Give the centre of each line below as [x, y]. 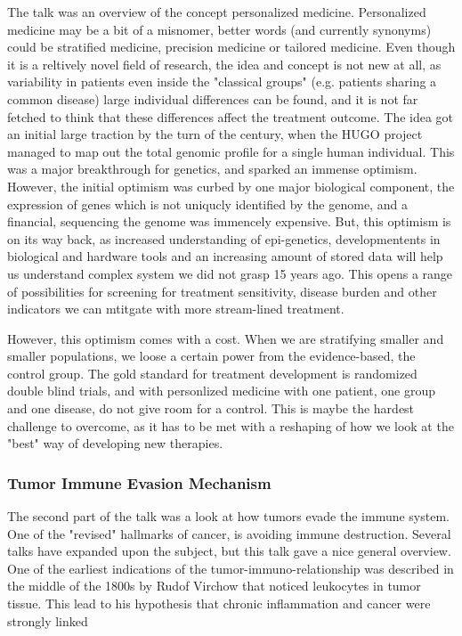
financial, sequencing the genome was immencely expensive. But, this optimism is [229, 221]
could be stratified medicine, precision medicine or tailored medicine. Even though [231, 47]
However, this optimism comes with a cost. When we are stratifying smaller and [226, 338]
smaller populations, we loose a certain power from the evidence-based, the [211, 356]
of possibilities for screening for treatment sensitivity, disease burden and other [222, 291]
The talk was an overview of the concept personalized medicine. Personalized [217, 12]
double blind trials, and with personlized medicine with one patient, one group [221, 391]
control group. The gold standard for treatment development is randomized [212, 373]
